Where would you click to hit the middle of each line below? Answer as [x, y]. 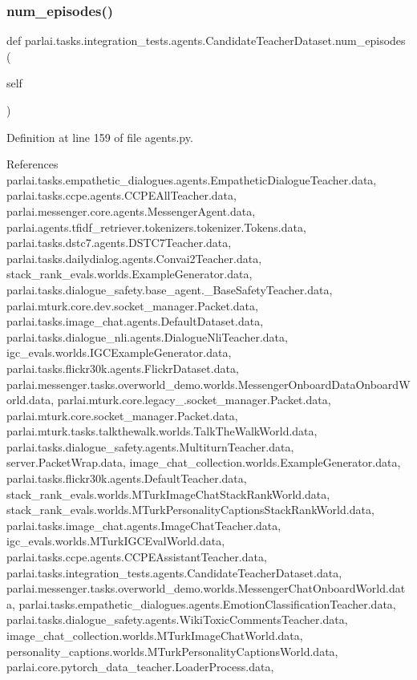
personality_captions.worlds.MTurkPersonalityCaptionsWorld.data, [172, 651]
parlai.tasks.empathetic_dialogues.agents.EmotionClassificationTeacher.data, [207, 603]
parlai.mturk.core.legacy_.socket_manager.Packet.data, [194, 400]
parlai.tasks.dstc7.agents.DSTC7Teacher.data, [119, 243]
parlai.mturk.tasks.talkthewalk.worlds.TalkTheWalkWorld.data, [162, 431]
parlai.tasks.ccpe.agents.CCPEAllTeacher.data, [121, 195]
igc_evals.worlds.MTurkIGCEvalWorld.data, [116, 541]
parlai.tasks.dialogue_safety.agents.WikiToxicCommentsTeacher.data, [177, 619]
